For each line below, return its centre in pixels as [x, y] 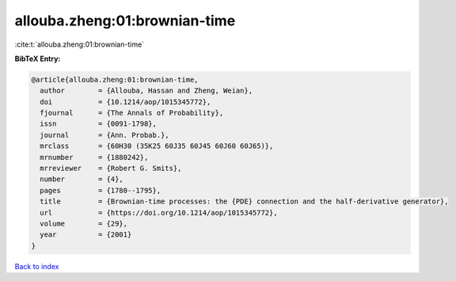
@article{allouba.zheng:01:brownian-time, [115, 80]
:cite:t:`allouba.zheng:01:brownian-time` [80, 44]
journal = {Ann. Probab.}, [104, 135]
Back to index [37, 266]
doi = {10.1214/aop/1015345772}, [125, 102]
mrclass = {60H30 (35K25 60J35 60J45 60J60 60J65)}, [157, 146]
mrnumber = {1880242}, [94, 157]
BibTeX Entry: [38, 59]
